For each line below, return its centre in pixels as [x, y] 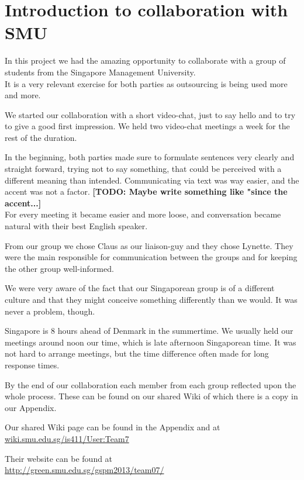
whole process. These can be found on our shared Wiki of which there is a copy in [151, 396]
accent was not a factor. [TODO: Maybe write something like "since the [146, 191]
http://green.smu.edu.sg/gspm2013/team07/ [84, 470]
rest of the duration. [41, 137]
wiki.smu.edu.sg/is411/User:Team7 [67, 438]
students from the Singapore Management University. [100, 72]
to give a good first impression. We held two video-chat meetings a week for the [147, 126]
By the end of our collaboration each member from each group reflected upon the [151, 384]
